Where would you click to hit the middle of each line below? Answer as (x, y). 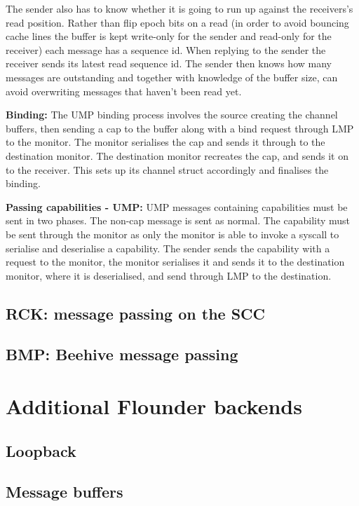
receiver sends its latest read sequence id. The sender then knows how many (169, 63)
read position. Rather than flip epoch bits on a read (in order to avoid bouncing (177, 22)
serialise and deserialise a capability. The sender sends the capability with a (168, 248)
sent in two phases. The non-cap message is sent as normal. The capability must (178, 220)
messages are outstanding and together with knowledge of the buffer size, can (172, 77)
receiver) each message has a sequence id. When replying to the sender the (166, 49)
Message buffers (65, 492)
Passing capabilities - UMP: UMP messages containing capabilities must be (177, 206)
